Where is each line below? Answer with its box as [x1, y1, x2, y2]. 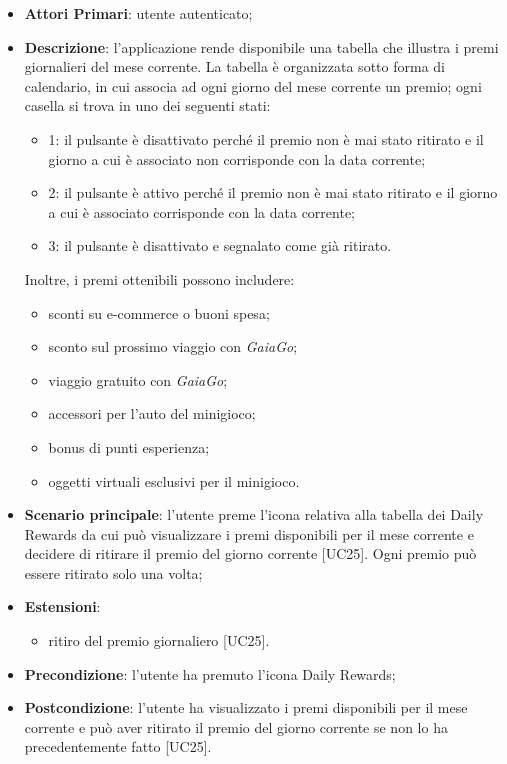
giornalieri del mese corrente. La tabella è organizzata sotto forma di [24, 56, 445, 77]
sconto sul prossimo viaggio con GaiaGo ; [48, 336, 298, 357]
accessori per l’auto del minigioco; [48, 403, 256, 424]
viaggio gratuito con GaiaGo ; [48, 369, 228, 390]
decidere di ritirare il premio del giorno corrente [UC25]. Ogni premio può [24, 543, 477, 564]
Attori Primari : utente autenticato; [24, 3, 253, 23]
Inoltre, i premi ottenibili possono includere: [24, 268, 295, 289]
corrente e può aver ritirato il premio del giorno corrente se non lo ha [24, 716, 448, 737]
